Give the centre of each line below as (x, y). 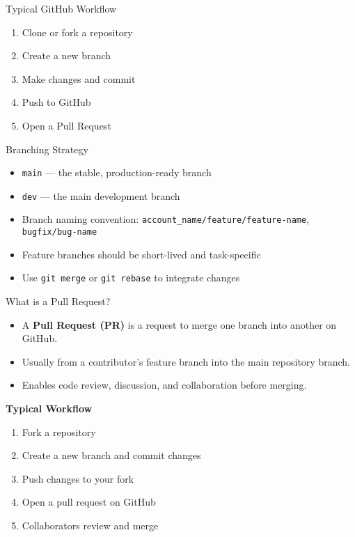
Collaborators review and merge (90, 525)
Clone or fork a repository (77, 32)
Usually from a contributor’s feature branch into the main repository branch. (186, 361)
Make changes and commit (79, 78)
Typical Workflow (49, 408)
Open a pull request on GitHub (89, 502)
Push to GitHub (56, 102)
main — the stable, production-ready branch (117, 172)
